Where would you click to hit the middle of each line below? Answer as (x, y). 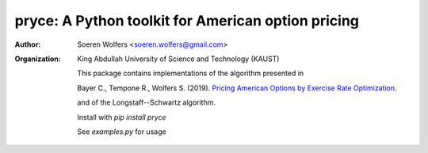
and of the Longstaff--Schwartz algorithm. (146, 102)
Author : (28, 44)
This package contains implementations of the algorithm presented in (191, 73)
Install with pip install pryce (122, 117)
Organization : (38, 59)
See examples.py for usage (122, 132)
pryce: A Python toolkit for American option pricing (187, 21)
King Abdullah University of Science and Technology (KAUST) (178, 59)
